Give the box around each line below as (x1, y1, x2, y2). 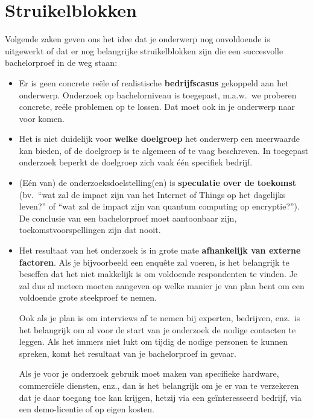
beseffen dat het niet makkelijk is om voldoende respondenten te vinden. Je (19, 267, 298, 280)
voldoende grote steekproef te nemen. (19, 291, 157, 304)
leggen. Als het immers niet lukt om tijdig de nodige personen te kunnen (19, 335, 288, 348)
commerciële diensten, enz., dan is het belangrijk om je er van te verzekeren (19, 379, 299, 391)
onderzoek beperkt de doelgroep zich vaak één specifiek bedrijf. (19, 156, 253, 168)
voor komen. (19, 112, 65, 124)
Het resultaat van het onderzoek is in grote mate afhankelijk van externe (19, 244, 301, 257)
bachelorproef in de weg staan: (5, 56, 118, 69)
